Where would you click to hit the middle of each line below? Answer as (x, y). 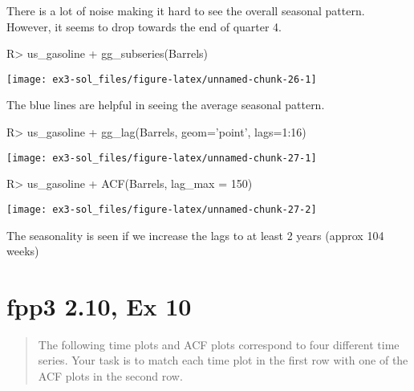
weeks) (23, 251)
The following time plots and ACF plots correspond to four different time (219, 344)
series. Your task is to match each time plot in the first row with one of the (223, 360)
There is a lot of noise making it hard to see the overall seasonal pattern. (186, 10)
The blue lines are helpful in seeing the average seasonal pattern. (166, 105)
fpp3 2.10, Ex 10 (99, 305)
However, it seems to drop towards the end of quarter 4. (144, 26)
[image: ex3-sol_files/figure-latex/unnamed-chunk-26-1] (162, 79)
